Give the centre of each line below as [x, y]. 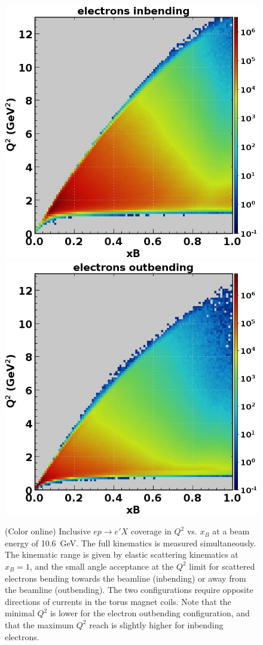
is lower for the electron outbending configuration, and [150, 613]
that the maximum [39, 624]
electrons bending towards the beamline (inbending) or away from [126, 578]
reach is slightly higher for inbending [156, 624]
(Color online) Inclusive [48, 531]
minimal [20, 613]
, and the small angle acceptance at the [102, 566]
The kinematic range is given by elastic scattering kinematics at [122, 554]
